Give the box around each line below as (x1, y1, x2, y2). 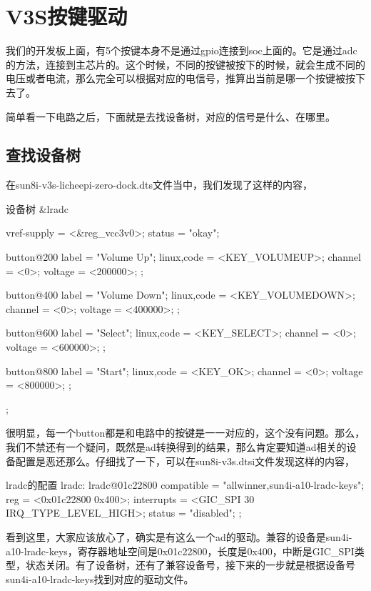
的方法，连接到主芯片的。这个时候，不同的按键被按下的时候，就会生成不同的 (6, 56, 365, 71)
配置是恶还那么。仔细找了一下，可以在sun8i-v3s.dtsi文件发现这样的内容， (15, 453, 355, 468)
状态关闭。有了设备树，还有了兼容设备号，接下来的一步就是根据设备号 (25, 557, 355, 572)
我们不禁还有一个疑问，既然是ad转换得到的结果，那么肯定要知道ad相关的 (6, 439, 347, 455)
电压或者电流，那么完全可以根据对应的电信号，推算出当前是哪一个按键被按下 (6, 71, 365, 86)
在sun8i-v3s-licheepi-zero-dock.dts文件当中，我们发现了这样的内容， (6, 177, 312, 192)
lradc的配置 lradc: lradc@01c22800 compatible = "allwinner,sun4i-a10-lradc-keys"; (6, 477, 365, 492)
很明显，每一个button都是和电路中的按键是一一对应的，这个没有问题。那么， (6, 425, 365, 440)
